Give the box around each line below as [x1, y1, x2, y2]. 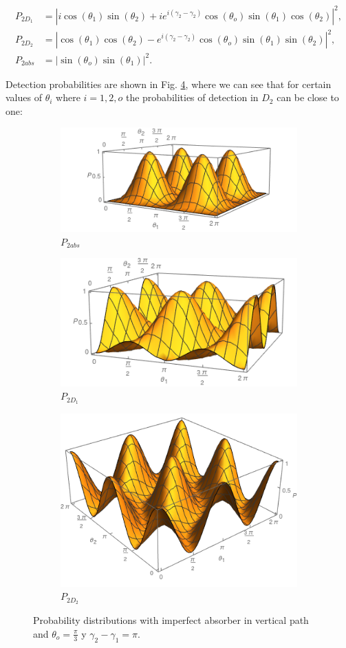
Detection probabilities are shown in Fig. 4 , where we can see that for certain [6, 76, 332, 91]
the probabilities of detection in [125, 90, 259, 105]
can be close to [277, 90, 339, 105]
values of [6, 90, 42, 105]
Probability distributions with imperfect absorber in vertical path [33, 613, 309, 627]
